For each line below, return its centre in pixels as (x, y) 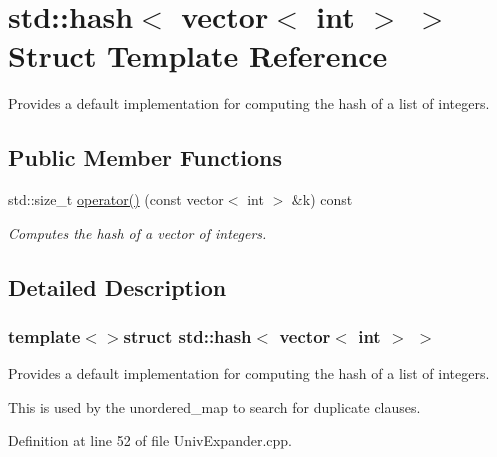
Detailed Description (117, 286)
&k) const (322, 199)
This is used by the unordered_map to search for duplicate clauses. (214, 406)
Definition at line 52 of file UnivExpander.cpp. (150, 440)
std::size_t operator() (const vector (116, 199)
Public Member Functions (145, 157)
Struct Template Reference (198, 55)
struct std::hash (187, 336)
